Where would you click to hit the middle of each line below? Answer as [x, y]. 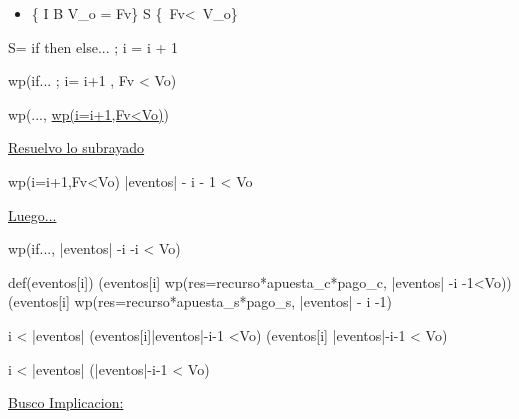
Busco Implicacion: [66, 402]
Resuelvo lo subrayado [76, 147]
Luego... [32, 214]
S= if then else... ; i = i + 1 [93, 46]
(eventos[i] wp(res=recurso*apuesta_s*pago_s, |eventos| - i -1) [200, 301]
